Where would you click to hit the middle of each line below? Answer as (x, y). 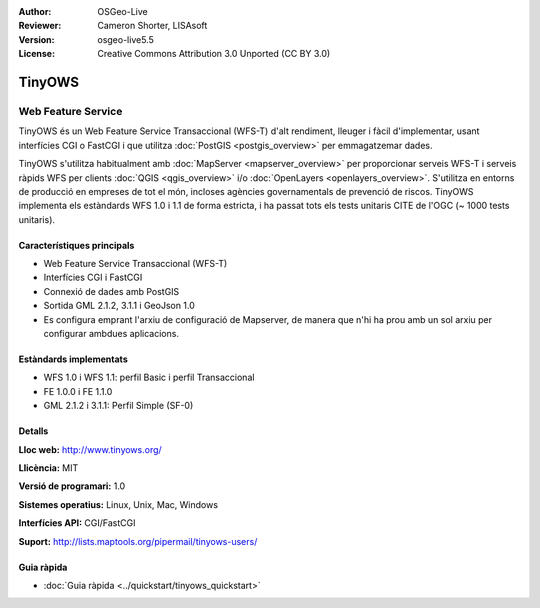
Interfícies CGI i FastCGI (93, 277)
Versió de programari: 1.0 (72, 486)
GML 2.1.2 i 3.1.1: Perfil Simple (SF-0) (118, 406)
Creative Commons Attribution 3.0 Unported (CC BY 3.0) (214, 54)
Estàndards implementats (73, 359)
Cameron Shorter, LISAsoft (152, 26)
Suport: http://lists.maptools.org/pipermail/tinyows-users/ (138, 541)
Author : (35, 11)
